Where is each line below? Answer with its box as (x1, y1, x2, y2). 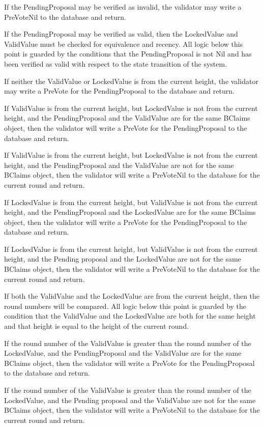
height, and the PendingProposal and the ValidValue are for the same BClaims (4, 112, 250, 123)
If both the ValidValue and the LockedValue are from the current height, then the (4, 291, 260, 301)
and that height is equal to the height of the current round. (4, 321, 189, 331)
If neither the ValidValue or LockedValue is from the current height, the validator (4, 75, 258, 86)
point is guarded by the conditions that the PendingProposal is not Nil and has (4, 48, 252, 59)
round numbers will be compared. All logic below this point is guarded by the (4, 300, 247, 311)
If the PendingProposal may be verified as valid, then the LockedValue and (4, 29, 238, 39)
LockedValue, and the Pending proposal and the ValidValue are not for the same (4, 394, 256, 405)
